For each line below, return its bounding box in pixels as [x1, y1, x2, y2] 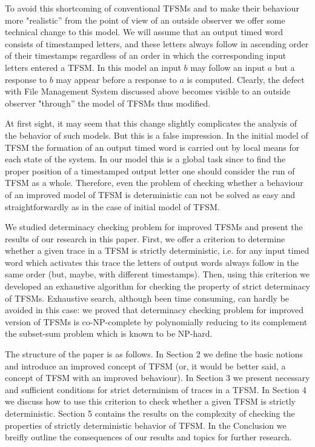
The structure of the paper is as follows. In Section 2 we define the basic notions [5, 348, 303, 360]
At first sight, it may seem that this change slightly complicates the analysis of [5, 117, 297, 130]
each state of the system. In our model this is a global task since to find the [5, 153, 286, 165]
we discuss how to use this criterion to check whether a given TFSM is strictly [5, 395, 296, 408]
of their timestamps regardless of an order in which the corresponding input [5, 49, 287, 62]
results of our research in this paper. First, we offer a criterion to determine [5, 232, 285, 245]
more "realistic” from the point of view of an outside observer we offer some [5, 13, 285, 26]
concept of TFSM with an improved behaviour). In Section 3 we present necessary [5, 371, 310, 384]
